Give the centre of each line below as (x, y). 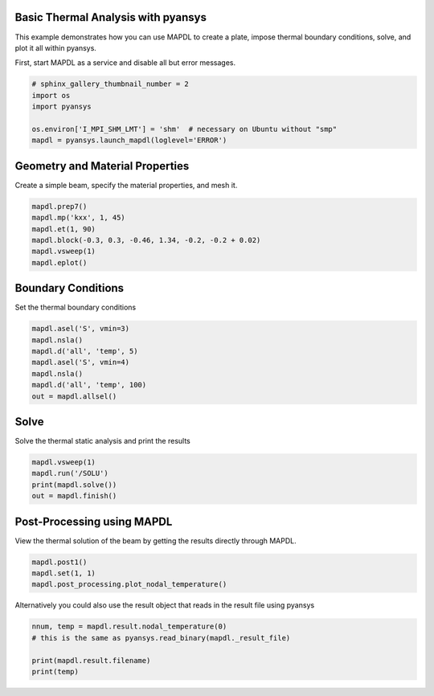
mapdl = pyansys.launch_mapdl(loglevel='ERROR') (129, 140)
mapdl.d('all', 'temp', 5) (85, 351)
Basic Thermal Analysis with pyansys (111, 17)
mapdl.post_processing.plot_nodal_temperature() (129, 584)
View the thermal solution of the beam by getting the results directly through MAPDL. (156, 540)
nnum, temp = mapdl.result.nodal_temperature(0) (129, 626)
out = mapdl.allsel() (74, 396)
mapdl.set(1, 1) (64, 573)
